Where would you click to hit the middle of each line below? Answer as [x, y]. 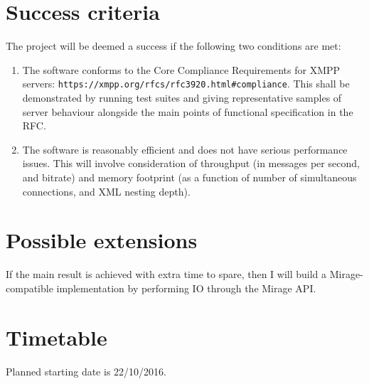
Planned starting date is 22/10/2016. [86, 371]
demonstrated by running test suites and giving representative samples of [182, 97]
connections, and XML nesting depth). [106, 191]
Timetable [57, 337]
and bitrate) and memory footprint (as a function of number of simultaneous [189, 177]
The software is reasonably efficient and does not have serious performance [185, 149]
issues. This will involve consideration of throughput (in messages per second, [191, 163]
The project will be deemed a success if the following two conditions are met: [173, 46]
